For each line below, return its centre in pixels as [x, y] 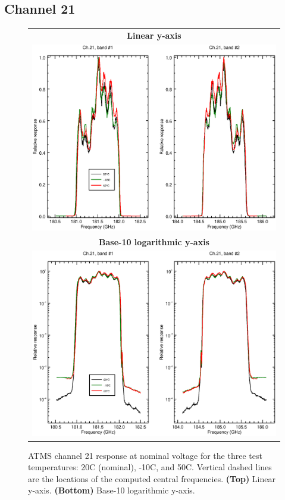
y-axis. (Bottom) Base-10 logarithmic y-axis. [112, 490]
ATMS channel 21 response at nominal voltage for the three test [145, 455]
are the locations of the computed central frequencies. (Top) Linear [152, 478]
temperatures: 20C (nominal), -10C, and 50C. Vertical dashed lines [150, 467]
